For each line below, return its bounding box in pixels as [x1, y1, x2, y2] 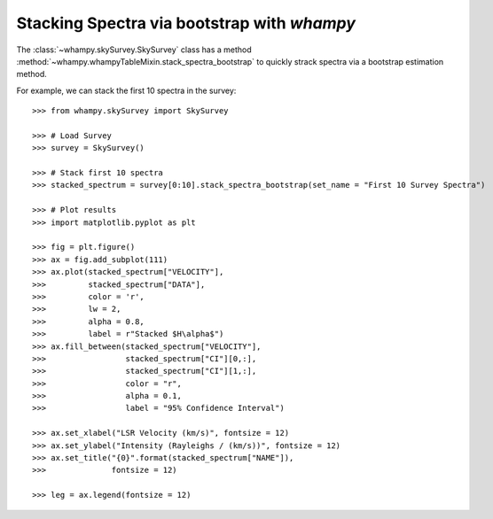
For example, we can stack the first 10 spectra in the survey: [16, 85, 237, 96]
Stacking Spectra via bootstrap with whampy [16, 13, 356, 33]
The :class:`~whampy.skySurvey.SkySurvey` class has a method [16, 44, 252, 55]
